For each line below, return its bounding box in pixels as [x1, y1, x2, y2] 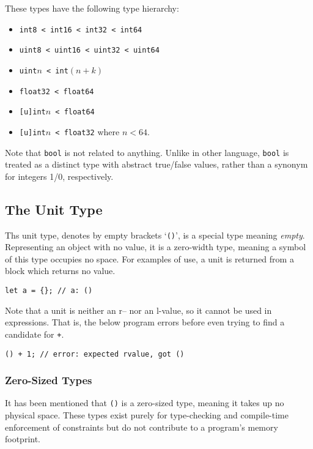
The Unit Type [5, 199, 103, 218]
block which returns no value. [5, 264, 116, 277]
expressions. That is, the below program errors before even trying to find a [5, 316, 285, 328]
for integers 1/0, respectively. [5, 169, 114, 182]
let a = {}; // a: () [5, 286, 93, 295]
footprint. [5, 432, 41, 445]
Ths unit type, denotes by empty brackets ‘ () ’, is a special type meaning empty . [5, 228, 305, 241]
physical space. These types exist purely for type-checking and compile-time [5, 409, 289, 421]
